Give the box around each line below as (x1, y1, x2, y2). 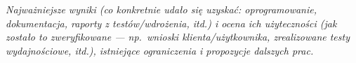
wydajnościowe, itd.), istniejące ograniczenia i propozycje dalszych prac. (6, 43, 314, 57)
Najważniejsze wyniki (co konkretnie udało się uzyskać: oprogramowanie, (6, 2, 317, 16)
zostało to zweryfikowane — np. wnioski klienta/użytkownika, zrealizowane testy (6, 29, 350, 44)
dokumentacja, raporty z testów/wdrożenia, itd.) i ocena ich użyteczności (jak (6, 15, 337, 30)
